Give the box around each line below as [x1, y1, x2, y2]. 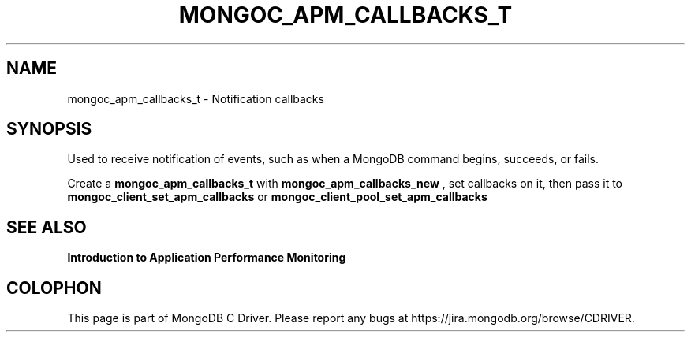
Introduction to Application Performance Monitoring [67, 251, 346, 265]
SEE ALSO [6, 217, 87, 237]
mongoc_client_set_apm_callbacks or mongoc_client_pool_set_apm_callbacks [67, 190, 487, 204]
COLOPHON [6, 277, 102, 298]
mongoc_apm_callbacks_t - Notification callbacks [67, 91, 324, 106]
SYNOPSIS [6, 119, 92, 139]
